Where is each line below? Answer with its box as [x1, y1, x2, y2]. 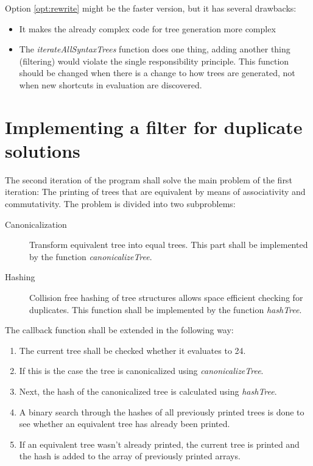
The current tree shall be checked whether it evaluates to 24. [19, 344, 246, 356]
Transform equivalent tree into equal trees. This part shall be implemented [29, 238, 308, 251]
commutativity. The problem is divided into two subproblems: [5, 197, 236, 210]
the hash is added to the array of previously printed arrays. [19, 450, 241, 462]
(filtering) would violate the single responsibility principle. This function [19, 54, 289, 67]
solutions [5, 138, 80, 163]
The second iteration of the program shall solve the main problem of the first [5, 173, 292, 186]
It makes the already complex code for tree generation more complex [19, 22, 276, 35]
